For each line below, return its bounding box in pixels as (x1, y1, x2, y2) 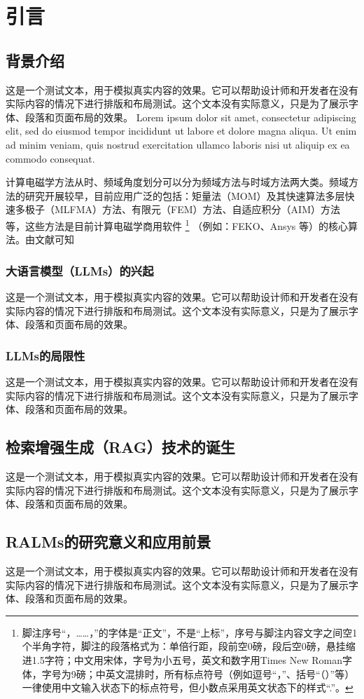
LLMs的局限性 (6, 346, 85, 364)
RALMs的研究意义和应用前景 (6, 531, 211, 552)
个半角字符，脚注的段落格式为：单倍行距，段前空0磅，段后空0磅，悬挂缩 (22, 639, 356, 653)
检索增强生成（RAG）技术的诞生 (6, 436, 235, 458)
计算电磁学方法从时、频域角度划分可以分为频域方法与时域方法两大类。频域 (6, 175, 349, 189)
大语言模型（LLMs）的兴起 (6, 262, 154, 279)
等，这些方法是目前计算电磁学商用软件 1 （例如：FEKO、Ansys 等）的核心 (6, 216, 349, 233)
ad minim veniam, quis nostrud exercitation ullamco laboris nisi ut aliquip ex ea (6, 137, 350, 151)
